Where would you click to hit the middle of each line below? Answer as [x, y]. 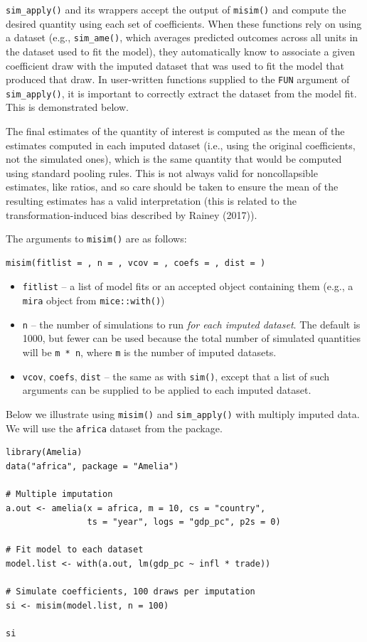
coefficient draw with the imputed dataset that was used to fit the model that [175, 65]
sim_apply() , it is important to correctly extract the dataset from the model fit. [181, 93]
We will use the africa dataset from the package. [114, 428]
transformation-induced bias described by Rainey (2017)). [132, 214]
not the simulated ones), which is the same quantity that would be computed [174, 159]
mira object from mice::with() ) [94, 300]
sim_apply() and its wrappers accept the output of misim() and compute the [176, 9]
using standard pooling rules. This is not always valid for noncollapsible [162, 172]
